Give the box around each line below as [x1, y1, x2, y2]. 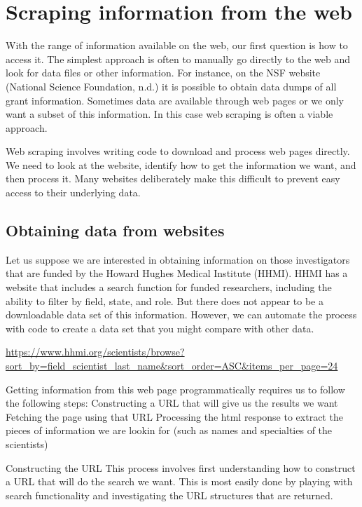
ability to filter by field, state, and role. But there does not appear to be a [6, 293, 323, 308]
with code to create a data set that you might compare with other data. [6, 320, 314, 335]
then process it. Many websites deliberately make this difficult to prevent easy [6, 171, 340, 186]
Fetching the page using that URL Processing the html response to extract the [6, 409, 343, 424]
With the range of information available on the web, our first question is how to [6, 38, 348, 53]
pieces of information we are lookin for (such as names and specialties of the [6, 423, 333, 438]
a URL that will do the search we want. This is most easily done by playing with [6, 474, 353, 489]
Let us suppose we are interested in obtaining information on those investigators [6, 252, 350, 266]
